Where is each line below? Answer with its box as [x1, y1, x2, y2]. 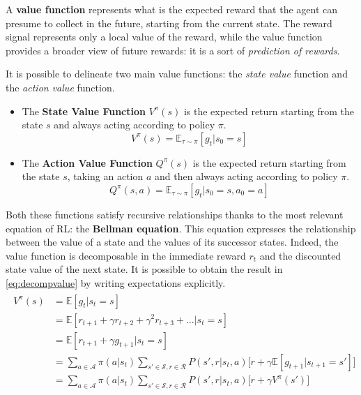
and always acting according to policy [54, 117, 215, 132]
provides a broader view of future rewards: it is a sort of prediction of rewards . [6, 43, 340, 57]
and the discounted [259, 248, 341, 262]
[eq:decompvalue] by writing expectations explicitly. [6, 275, 226, 290]
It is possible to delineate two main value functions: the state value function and [6, 66, 348, 81]
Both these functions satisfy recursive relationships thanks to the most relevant [6, 207, 344, 221]
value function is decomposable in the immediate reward [6, 248, 246, 262]
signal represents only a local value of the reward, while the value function [6, 29, 323, 44]
